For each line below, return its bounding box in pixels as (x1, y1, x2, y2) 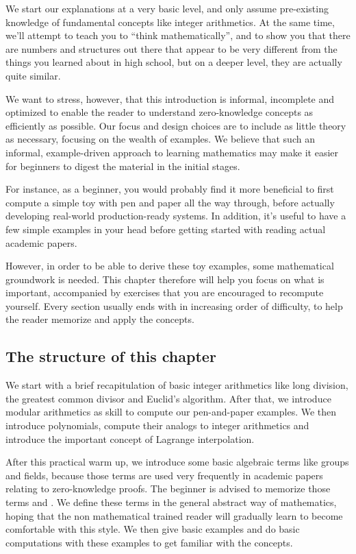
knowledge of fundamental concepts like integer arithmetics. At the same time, (5, 14, 335, 29)
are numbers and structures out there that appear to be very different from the (5, 41, 338, 56)
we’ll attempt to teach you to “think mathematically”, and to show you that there (5, 28, 351, 43)
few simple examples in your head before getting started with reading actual (5, 221, 326, 236)
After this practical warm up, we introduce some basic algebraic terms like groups (5, 455, 349, 469)
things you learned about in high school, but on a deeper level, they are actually (5, 55, 342, 69)
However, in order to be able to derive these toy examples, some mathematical (5, 258, 334, 273)
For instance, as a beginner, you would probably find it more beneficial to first (5, 182, 334, 196)
